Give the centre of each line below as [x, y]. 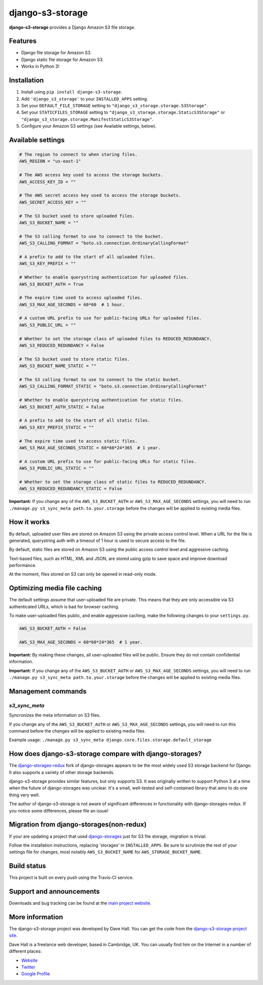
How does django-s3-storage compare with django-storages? [105, 754]
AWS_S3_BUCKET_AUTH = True [51, 284]
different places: [25, 951]
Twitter [28, 967]
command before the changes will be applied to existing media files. [77, 731]
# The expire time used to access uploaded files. [81, 298]
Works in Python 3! [40, 66]
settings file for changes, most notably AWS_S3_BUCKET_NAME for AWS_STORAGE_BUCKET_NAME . [105, 852]
